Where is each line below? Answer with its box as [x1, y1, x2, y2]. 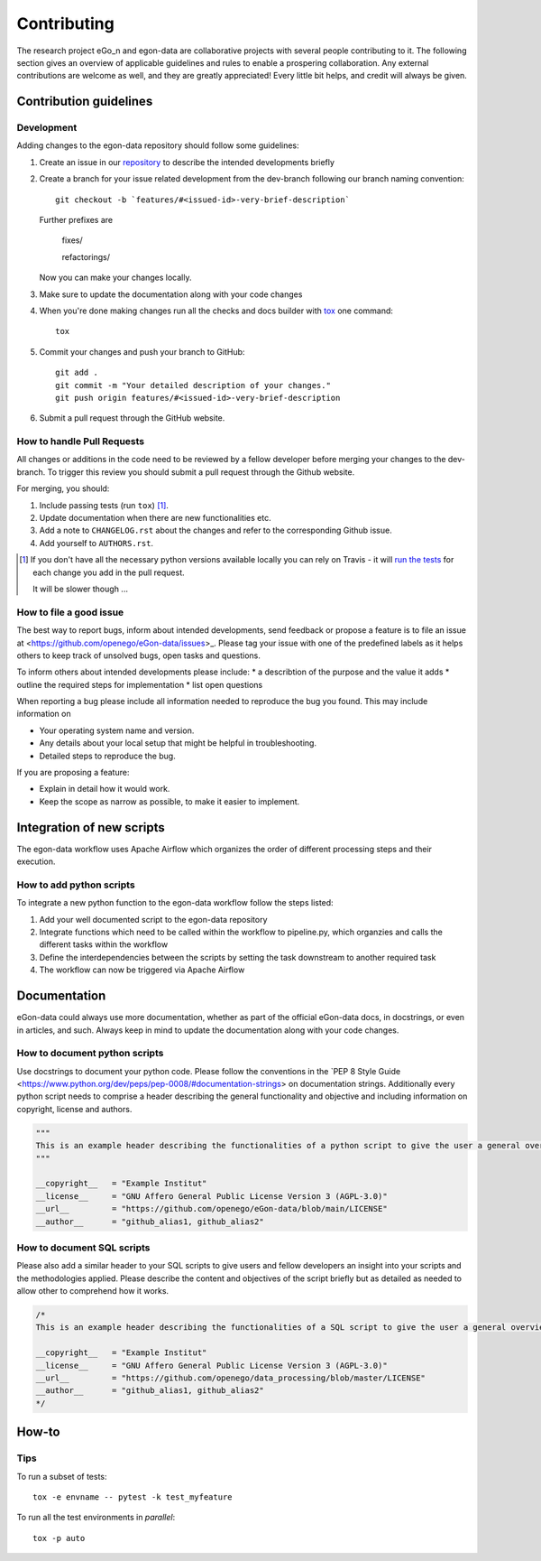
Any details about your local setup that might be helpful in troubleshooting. [39, 738, 317, 748]
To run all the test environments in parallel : [16, 1512, 176, 1523]
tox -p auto [32, 1533, 86, 1543]
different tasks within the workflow [39, 939, 169, 950]
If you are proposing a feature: [16, 767, 130, 778]
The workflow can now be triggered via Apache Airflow [39, 964, 245, 975]
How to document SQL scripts [16, 1241, 151, 1254]
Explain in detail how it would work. [39, 784, 170, 794]
